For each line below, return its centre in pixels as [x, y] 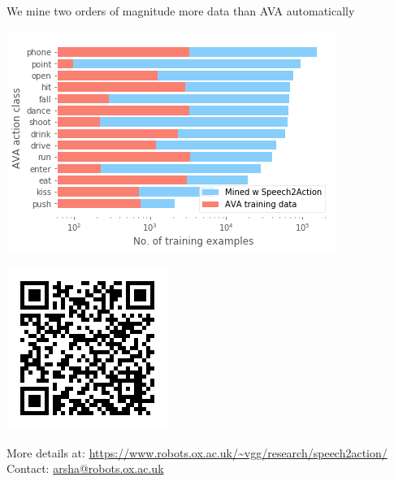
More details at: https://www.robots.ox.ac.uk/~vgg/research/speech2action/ [197, 452]
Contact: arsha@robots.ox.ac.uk [85, 468]
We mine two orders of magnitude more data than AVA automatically [181, 11]
